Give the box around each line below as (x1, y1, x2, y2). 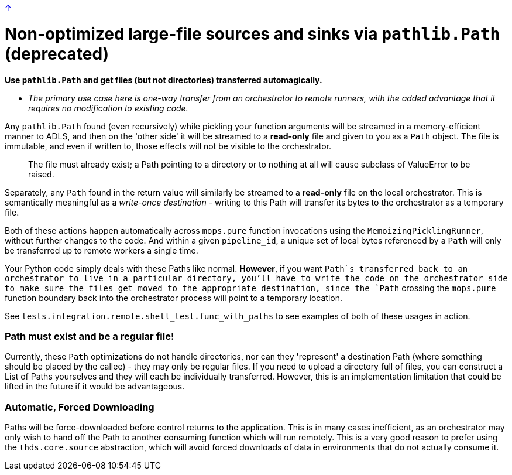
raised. (28, 169, 54, 179)
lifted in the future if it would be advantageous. (5, 381, 185, 392)
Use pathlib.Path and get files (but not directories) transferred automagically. (5, 74, 322, 85)
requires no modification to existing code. (28, 102, 188, 113)
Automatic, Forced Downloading (5, 401, 154, 413)
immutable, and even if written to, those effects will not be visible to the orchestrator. (5, 141, 332, 151)
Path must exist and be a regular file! (5, 330, 174, 342)
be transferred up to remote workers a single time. (5, 245, 198, 255)
